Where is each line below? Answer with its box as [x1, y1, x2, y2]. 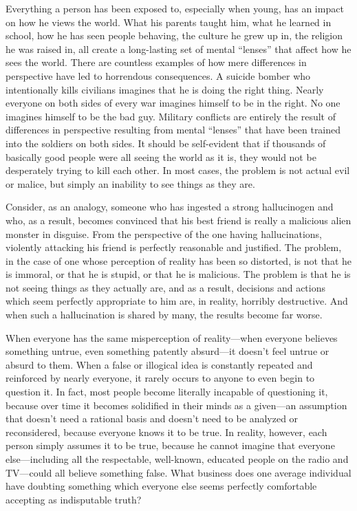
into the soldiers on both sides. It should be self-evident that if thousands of [6, 135, 326, 150]
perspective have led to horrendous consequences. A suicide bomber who [6, 68, 311, 83]
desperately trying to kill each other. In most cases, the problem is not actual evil [6, 163, 350, 177]
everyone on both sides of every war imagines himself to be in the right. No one [6, 96, 340, 110]
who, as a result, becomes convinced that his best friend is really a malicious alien [6, 213, 351, 227]
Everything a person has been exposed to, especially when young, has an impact [6, 1, 344, 15]
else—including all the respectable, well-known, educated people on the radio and [6, 452, 349, 466]
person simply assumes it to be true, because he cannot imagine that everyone [6, 438, 335, 453]
